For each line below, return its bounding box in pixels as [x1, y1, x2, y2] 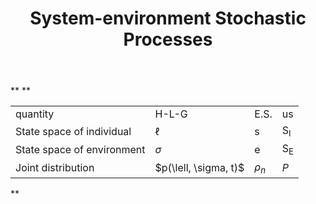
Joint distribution [15, 161, 95, 175]
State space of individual [15, 124, 132, 138]
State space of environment [15, 142, 146, 156]
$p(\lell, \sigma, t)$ [154, 161, 245, 175]
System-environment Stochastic [29, 7, 307, 30]
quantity [15, 107, 55, 121]
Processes [123, 28, 213, 51]
